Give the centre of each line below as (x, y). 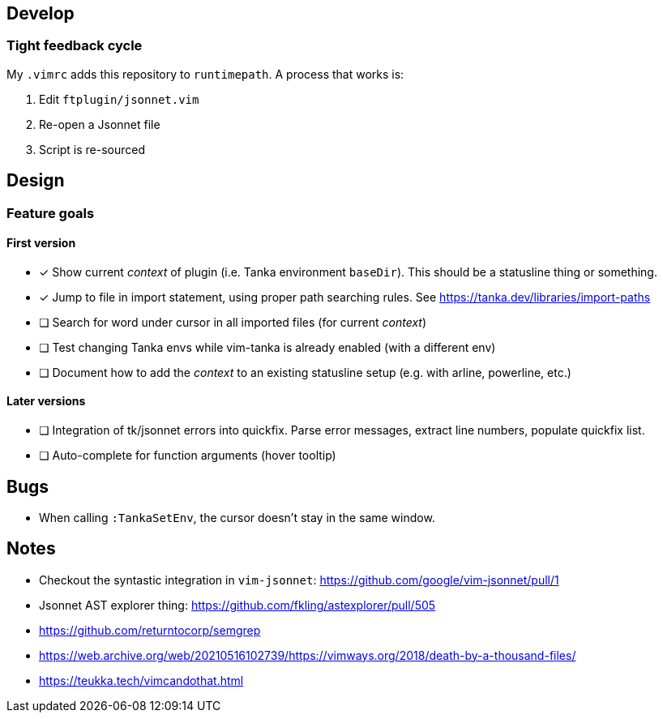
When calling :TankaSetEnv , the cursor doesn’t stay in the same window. (237, 517)
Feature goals (51, 213)
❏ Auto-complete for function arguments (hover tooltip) (188, 456)
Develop (41, 13)
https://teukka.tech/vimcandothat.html (141, 680)
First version (41, 243)
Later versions (46, 401)
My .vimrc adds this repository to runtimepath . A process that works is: (205, 74)
